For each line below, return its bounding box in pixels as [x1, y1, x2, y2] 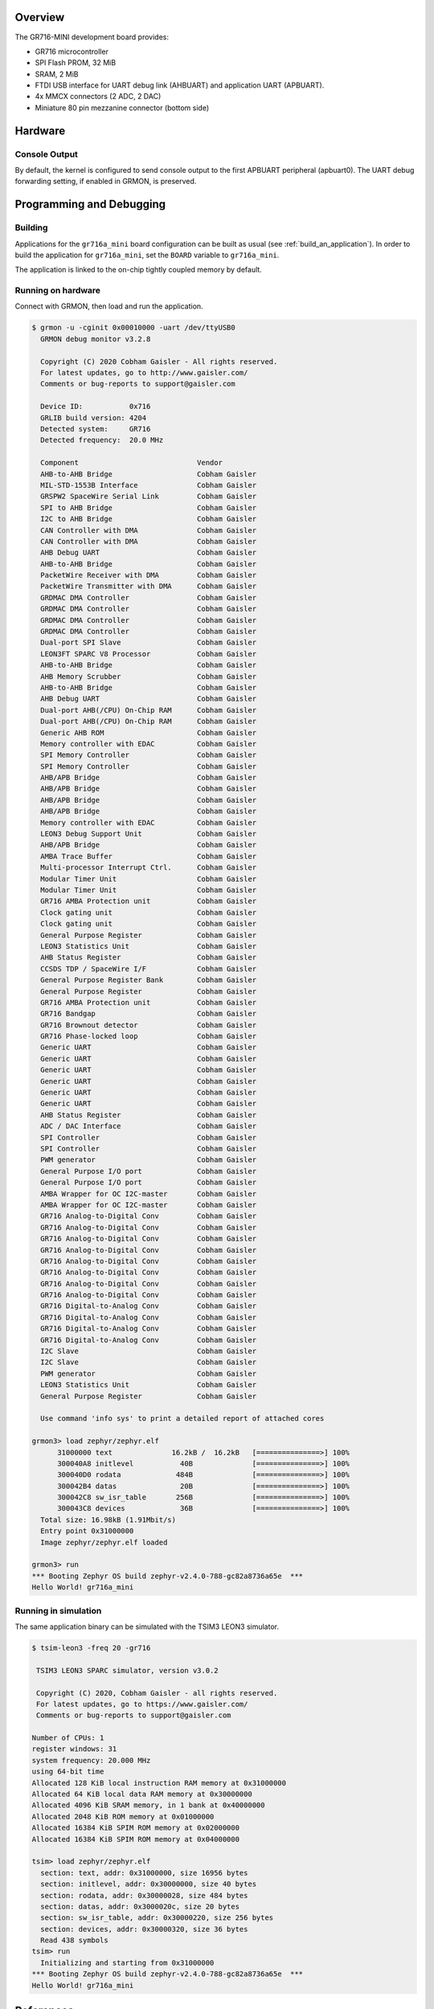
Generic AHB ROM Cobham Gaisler [40, 728, 257, 737]
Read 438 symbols [40, 1936, 108, 1945]
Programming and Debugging [14, 198, 166, 211]
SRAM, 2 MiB [35, 69, 79, 79]
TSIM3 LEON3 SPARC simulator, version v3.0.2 [36, 1666, 219, 1675]
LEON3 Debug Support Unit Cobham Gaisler [40, 829, 257, 839]
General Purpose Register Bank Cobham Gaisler [40, 976, 257, 984]
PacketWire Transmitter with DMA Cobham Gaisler [40, 582, 257, 591]
